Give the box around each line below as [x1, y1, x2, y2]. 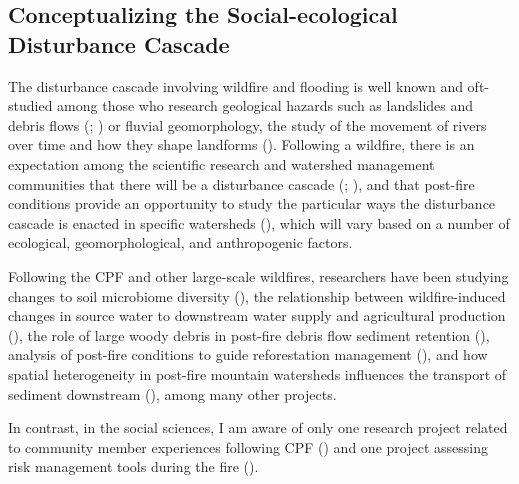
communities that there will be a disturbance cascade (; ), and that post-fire [8, 173, 475, 194]
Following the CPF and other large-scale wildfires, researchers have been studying [8, 265, 509, 286]
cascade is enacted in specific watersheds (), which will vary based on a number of [8, 212, 510, 233]
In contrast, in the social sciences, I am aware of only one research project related [8, 417, 508, 438]
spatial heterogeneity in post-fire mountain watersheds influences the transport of [8, 363, 507, 384]
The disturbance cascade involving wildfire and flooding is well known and [8, 75, 463, 96]
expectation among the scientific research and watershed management [8, 153, 435, 174]
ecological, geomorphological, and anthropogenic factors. [8, 232, 353, 253]
